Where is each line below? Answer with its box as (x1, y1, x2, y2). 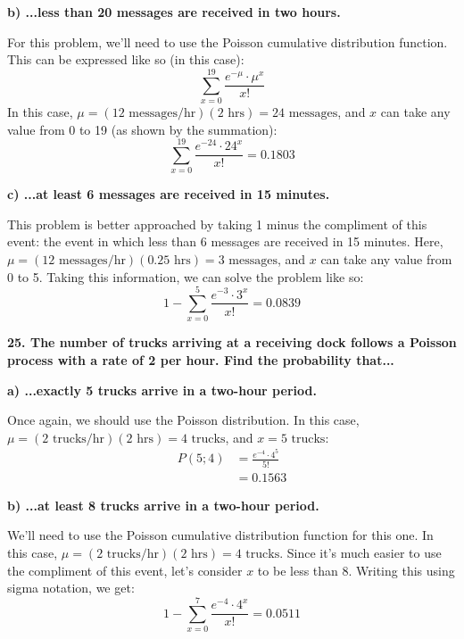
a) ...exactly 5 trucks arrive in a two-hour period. (7, 380, 317, 399)
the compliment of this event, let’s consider (7, 560, 243, 579)
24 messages (272, 106, 338, 120)
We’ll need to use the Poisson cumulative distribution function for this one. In (7, 526, 434, 544)
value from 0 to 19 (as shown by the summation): (7, 120, 278, 138)
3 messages (218, 254, 278, 267)
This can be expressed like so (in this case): (7, 50, 244, 69)
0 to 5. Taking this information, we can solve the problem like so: (7, 267, 364, 286)
